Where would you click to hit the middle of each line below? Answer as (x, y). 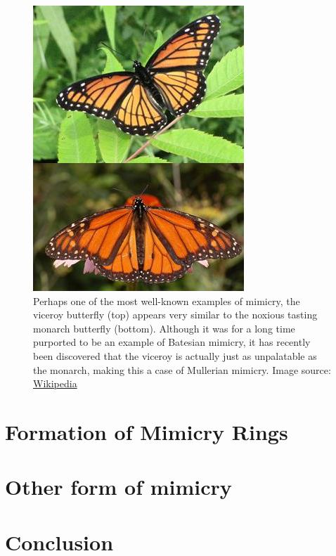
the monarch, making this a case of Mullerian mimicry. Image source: (182, 369)
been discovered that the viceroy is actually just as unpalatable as (175, 355)
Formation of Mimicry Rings (147, 431)
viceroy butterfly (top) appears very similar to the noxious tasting (175, 315)
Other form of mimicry (118, 487)
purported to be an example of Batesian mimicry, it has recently (172, 342)
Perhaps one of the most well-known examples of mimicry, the (167, 300)
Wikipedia (55, 383)
